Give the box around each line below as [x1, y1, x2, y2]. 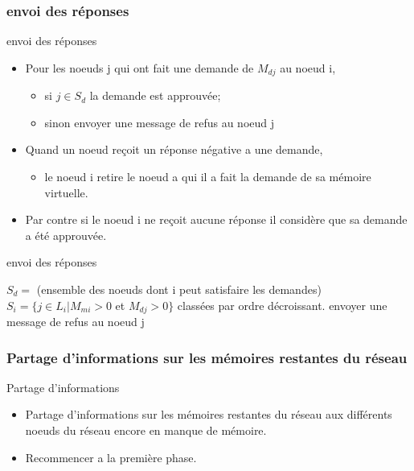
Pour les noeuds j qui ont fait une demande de [25, 59, 254, 76]
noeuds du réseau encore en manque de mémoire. [25, 422, 267, 439]
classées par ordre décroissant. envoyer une [177, 296, 387, 313]
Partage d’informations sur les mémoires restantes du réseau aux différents [25, 406, 392, 423]
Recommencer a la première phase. [25, 448, 197, 465]
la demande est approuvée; [89, 87, 221, 104]
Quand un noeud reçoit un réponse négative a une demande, [25, 141, 323, 158]
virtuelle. [44, 184, 88, 200]
